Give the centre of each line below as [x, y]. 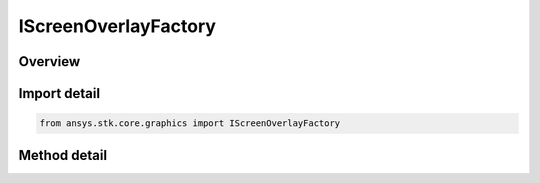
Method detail [63, 155]
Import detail [59, 93]
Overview [49, 61]
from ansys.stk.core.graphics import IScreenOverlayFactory [190, 123]
